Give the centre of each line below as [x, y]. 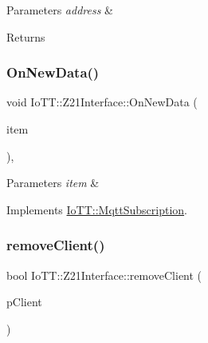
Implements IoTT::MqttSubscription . [97, 209]
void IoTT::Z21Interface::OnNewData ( [102, 102]
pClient [24, 302]
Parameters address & [60, 10]
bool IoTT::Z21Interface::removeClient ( [104, 275]
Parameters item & [53, 183]
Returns [26, 36]
